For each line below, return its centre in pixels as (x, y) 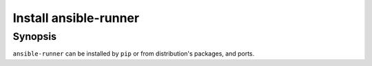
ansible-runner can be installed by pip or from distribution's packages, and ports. (134, 54)
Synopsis (35, 36)
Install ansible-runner (76, 18)
